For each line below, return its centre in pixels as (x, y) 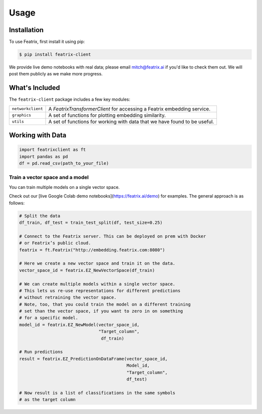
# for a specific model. (49, 318)
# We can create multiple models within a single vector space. (97, 284)
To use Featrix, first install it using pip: (47, 42)
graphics (22, 115)
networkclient (27, 109)
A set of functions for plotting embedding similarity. (107, 115)
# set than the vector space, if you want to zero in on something (101, 311)
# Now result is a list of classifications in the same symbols (97, 393)
